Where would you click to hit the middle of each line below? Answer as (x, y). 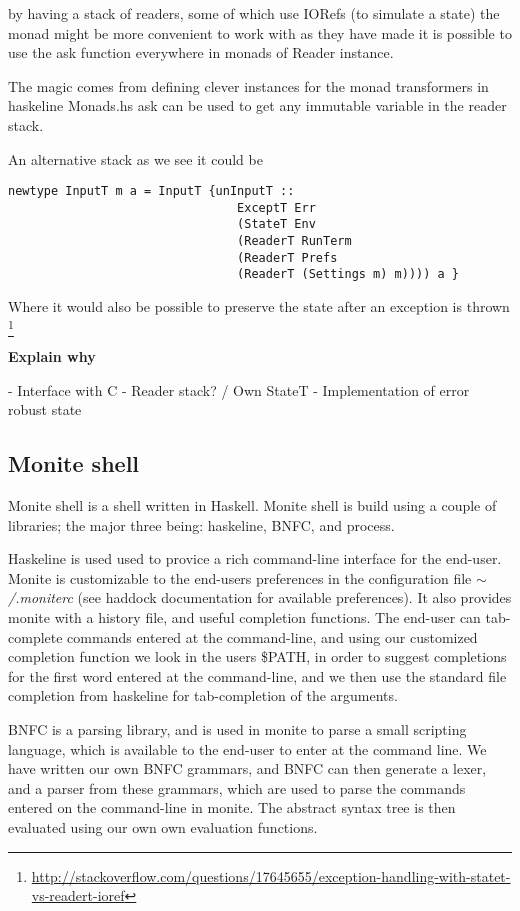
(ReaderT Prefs (287, 257)
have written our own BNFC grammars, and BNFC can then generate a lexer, (247, 768)
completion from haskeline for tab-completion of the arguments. (203, 695)
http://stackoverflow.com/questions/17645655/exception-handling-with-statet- (271, 875)
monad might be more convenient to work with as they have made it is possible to (260, 32)
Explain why (52, 356)
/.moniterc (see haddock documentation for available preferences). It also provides (260, 597)
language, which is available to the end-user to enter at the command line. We (247, 748)
